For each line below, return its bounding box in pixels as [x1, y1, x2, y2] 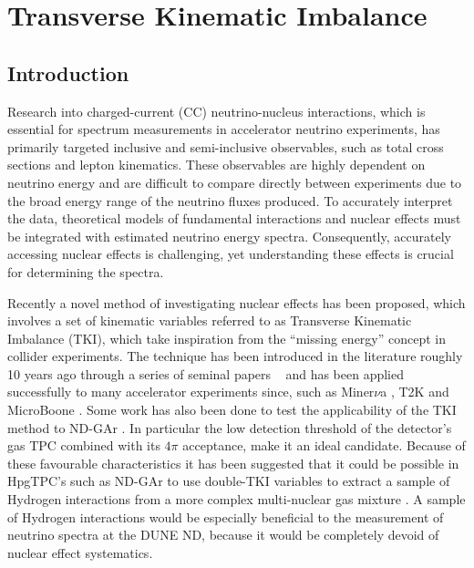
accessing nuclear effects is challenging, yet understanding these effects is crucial [7, 244, 454, 263]
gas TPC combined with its [7, 436, 160, 455]
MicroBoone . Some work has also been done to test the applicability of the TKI [7, 400, 457, 419]
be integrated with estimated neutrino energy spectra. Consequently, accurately [7, 226, 451, 245]
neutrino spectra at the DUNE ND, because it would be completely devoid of [7, 525, 439, 544]
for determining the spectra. [7, 262, 164, 281]
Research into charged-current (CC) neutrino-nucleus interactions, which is [7, 101, 426, 120]
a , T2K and [380, 382, 449, 401]
